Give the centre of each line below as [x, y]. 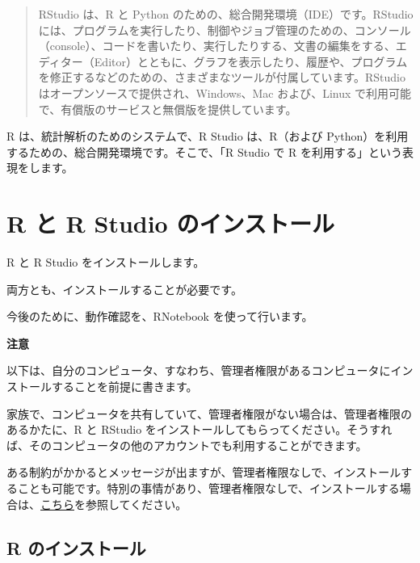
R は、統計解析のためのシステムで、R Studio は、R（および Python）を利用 [208, 136]
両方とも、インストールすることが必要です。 [124, 289]
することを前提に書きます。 [124, 387]
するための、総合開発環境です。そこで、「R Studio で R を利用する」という [204, 151]
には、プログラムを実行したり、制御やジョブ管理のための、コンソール [225, 29]
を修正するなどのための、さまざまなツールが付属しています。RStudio [222, 77]
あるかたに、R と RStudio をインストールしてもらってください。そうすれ [199, 429]
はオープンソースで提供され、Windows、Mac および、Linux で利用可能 [225, 92]
